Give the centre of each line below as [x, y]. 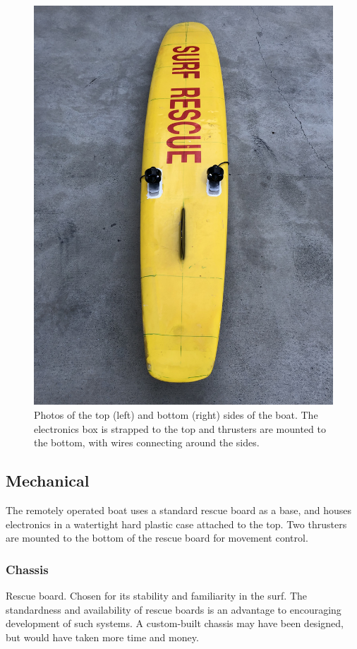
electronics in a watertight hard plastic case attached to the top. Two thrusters [176, 524]
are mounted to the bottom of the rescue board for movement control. [157, 538]
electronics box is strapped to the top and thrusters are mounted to [180, 428]
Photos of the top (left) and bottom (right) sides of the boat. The [176, 414]
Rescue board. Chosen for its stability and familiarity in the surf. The [156, 595]
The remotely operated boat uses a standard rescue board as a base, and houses [178, 510]
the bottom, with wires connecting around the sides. [147, 442]
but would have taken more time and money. [102, 637]
